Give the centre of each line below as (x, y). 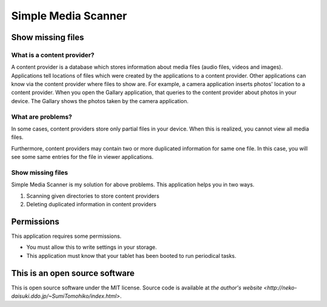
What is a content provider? (53, 55)
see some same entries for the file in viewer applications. (82, 157)
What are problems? (42, 116)
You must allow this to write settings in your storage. (92, 247)
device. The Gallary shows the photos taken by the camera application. (100, 101)
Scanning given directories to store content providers (93, 196)
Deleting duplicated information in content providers (91, 204)
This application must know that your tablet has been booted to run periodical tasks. (131, 255)
